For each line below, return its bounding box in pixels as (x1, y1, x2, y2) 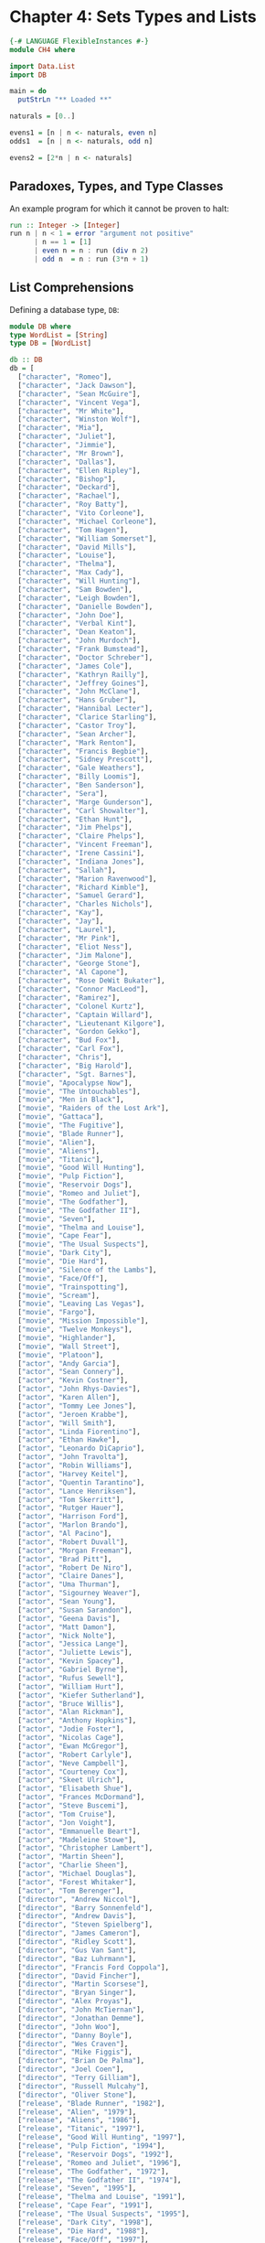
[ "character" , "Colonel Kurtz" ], (17, 1002, 145, 1011)
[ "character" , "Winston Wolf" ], (17, 414, 142, 424)
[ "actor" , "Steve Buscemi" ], (17, 1801, 129, 1810)
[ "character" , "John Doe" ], (17, 610, 125, 619)
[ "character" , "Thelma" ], (17, 560, 117, 569)
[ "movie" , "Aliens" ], (17, 1146, 101, 1155)
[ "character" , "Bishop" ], (17, 474, 117, 484)
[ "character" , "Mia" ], (17, 424, 104, 433)
